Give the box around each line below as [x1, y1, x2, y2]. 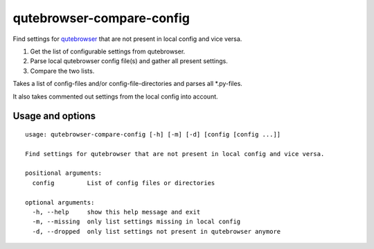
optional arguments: [25, 198, 95, 206]
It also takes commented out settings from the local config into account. [12, 92, 218, 101]
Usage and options [12, 110, 96, 122]
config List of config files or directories [32, 179, 215, 187]
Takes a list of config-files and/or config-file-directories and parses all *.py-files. [12, 80, 242, 88]
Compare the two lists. [30, 67, 95, 75]
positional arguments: [25, 169, 103, 177]
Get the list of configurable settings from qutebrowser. [30, 47, 186, 55]
